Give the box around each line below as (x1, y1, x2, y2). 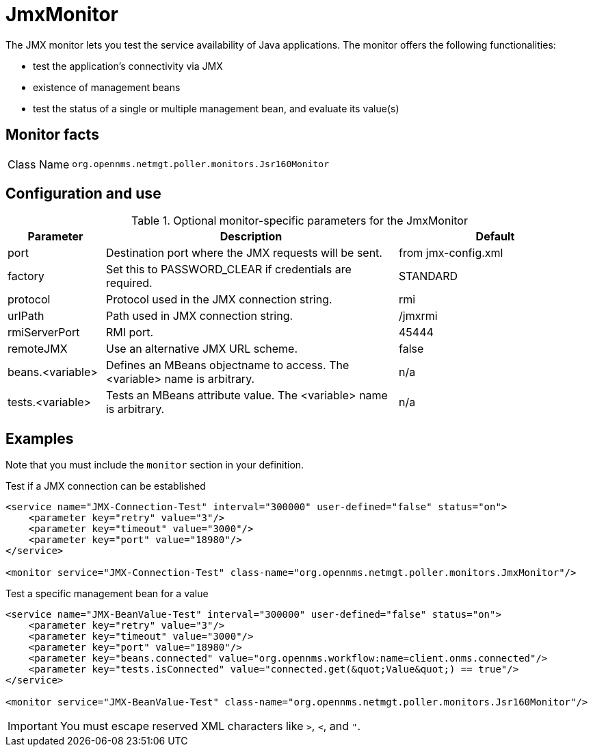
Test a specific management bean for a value (5, 588, 209, 600)
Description (220, 229, 282, 244)
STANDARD (398, 269, 458, 284)
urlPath (8, 309, 44, 323)
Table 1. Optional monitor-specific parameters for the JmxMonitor (131, 214, 468, 228)
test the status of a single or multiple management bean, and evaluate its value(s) (33, 102, 399, 114)
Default (475, 229, 515, 244)
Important (8, 719, 57, 734)
